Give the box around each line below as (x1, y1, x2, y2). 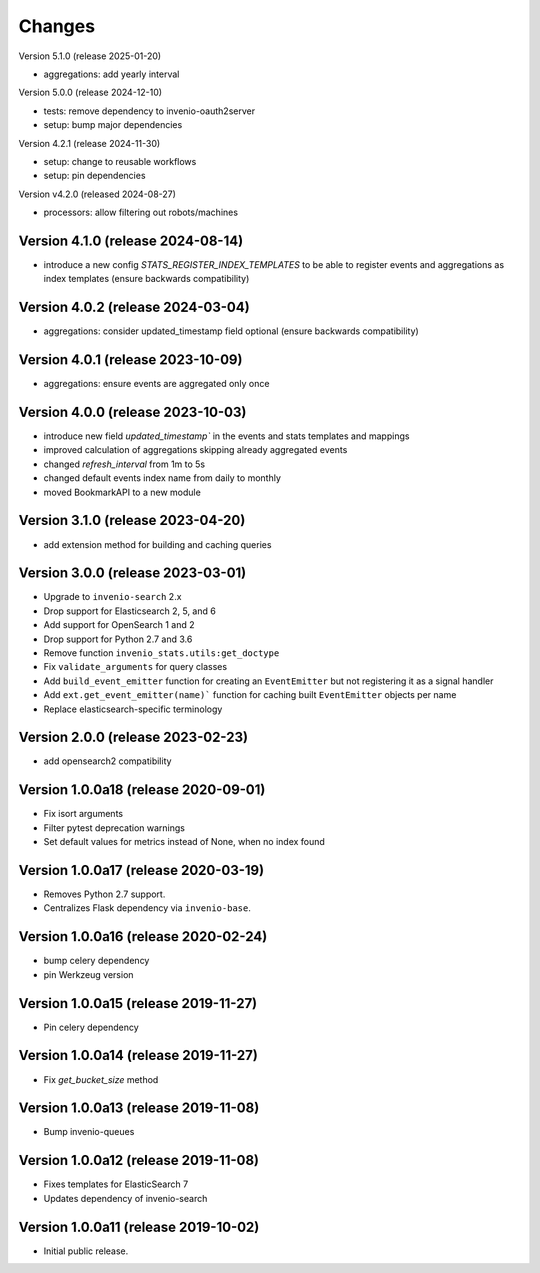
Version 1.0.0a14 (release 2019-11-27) (18, 1047, 259, 1064)
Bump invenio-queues (43, 1126, 135, 1138)
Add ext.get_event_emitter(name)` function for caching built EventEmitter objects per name (43, 689, 457, 701)
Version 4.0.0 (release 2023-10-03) (18, 403, 247, 420)
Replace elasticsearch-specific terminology (43, 703, 223, 715)
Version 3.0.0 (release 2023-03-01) (18, 565, 247, 582)
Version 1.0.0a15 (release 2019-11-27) (18, 995, 258, 1012)
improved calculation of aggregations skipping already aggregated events (43, 444, 348, 456)
